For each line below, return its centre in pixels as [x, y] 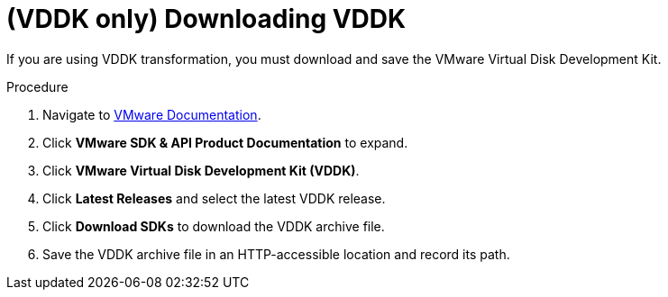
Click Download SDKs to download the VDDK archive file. [214, 226]
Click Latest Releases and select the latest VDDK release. [214, 198]
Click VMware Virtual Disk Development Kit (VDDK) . [201, 170]
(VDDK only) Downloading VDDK [206, 19]
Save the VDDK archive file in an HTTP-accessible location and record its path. [276, 254]
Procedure [37, 86]
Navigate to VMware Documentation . [152, 114]
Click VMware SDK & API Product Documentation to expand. [225, 142]
